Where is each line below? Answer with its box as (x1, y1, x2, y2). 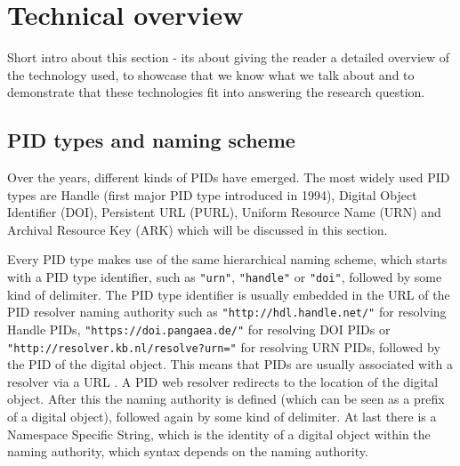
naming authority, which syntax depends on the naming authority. (7, 442, 368, 461)
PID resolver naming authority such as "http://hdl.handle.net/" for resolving (7, 302, 447, 321)
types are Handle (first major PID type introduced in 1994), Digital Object (7, 185, 417, 204)
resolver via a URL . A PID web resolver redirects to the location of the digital (7, 372, 439, 390)
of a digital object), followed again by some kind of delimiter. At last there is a (7, 407, 437, 426)
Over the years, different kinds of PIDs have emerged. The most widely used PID (7, 168, 450, 187)
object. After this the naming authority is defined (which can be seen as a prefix (7, 390, 445, 408)
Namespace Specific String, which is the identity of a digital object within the (7, 424, 431, 443)
